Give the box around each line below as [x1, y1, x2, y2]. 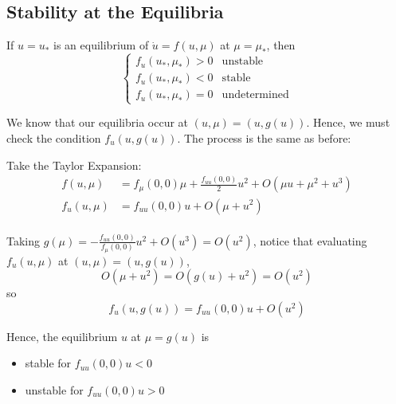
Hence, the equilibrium [6, 328, 118, 344]
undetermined [222, 89, 289, 101]
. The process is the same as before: [177, 129, 351, 146]
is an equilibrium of [53, 37, 149, 53]
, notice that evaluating [253, 232, 367, 249]
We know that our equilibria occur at [6, 114, 189, 131]
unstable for [25, 381, 84, 398]
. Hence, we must [306, 114, 390, 131]
